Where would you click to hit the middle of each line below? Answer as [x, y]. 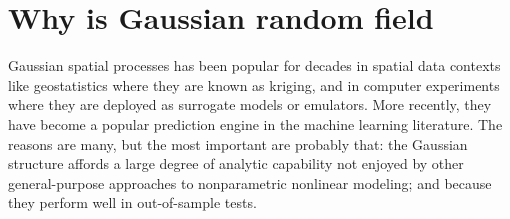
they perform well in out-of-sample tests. [132, 202]
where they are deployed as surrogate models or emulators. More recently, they [250, 104]
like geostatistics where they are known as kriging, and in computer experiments [254, 84]
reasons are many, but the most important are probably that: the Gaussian [238, 143]
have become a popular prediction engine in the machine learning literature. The [255, 123]
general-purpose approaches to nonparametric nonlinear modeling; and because [250, 182]
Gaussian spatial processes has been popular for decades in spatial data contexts [254, 65]
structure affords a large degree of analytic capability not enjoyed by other [236, 163]
